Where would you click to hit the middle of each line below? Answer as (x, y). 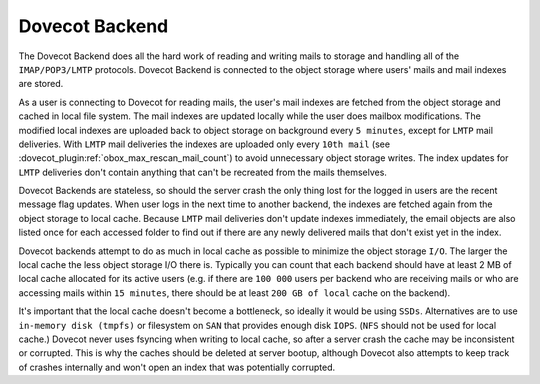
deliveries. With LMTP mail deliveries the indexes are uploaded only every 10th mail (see (204, 144)
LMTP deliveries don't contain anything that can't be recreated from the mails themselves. (202, 172)
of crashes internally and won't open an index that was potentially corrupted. (177, 367)
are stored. (41, 84)
